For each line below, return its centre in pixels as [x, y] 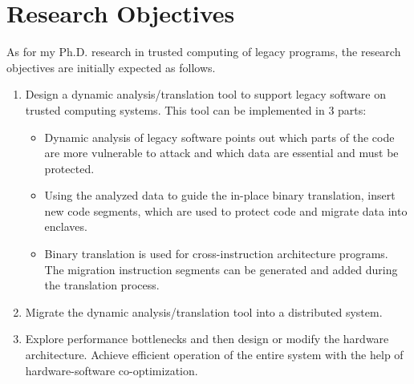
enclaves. [66, 226]
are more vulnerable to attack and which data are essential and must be [221, 153]
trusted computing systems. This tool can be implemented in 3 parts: [196, 109]
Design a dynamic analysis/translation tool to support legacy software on [205, 94]
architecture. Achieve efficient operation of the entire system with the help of [214, 355]
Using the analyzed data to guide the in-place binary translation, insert [220, 195]
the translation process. [102, 285]
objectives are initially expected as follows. [111, 67]
